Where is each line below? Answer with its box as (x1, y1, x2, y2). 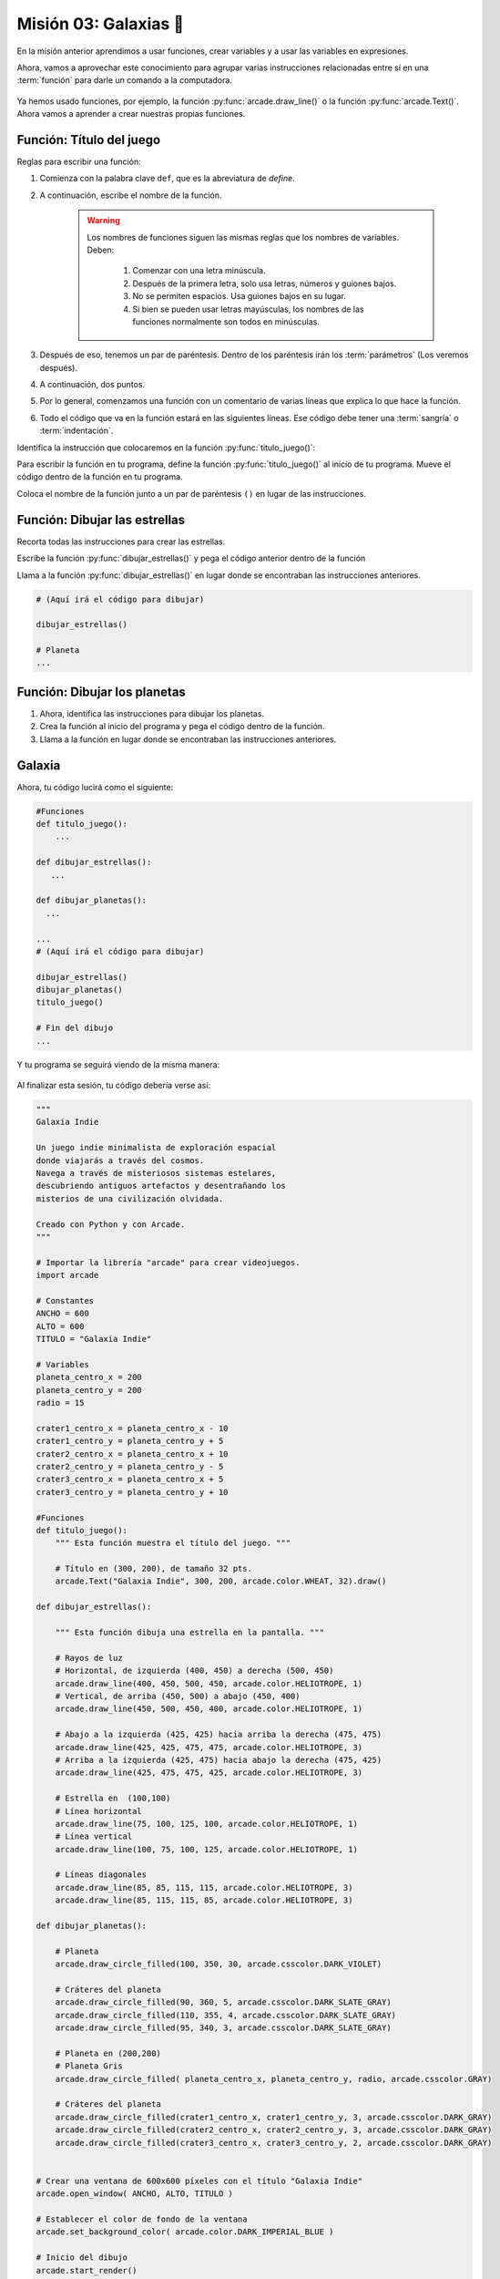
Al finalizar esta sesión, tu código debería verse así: (16, 1080, 211, 1091)
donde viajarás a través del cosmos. (36, 1155, 205, 1166)
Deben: (87, 244, 115, 255)
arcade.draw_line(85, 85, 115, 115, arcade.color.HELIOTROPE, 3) (55, 1882, 353, 1892)
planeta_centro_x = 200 (36, 1372, 143, 1383)
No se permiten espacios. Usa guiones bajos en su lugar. (132, 291, 346, 302)
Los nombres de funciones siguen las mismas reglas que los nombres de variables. (87, 232, 400, 242)
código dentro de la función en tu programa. (16, 471, 183, 482)
